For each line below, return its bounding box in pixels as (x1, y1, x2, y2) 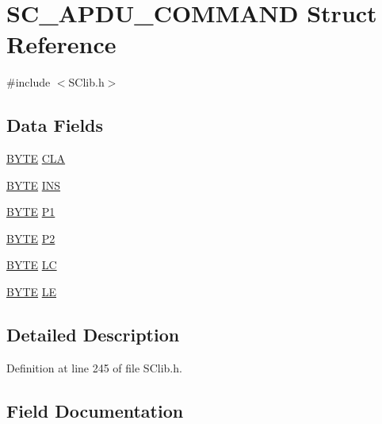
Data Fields (6, 113, 104, 137)
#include (6, 74, 51, 91)
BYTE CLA (6, 150, 66, 167)
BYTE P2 (6, 229, 55, 246)
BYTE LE (6, 283, 57, 300)
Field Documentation (6, 398, 184, 422)
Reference (6, 28, 117, 60)
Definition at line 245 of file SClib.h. (6, 359, 182, 376)
